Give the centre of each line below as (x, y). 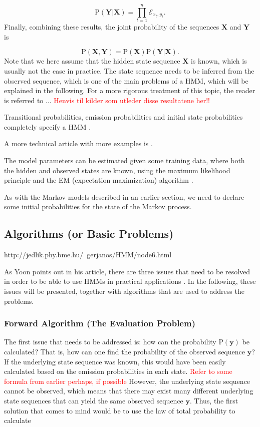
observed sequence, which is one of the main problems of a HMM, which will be (126, 80)
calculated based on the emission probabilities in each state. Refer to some (118, 371)
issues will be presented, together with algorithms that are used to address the (124, 291)
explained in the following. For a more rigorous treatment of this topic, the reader (130, 90)
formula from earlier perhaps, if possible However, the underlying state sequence (127, 381)
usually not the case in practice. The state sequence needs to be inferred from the (129, 70)
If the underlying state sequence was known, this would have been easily (115, 361)
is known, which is (219, 61)
